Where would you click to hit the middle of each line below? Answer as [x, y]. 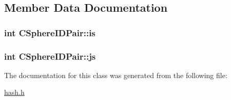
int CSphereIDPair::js [50, 56]
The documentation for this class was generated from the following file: [116, 75]
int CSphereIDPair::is [50, 32]
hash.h [14, 92]
